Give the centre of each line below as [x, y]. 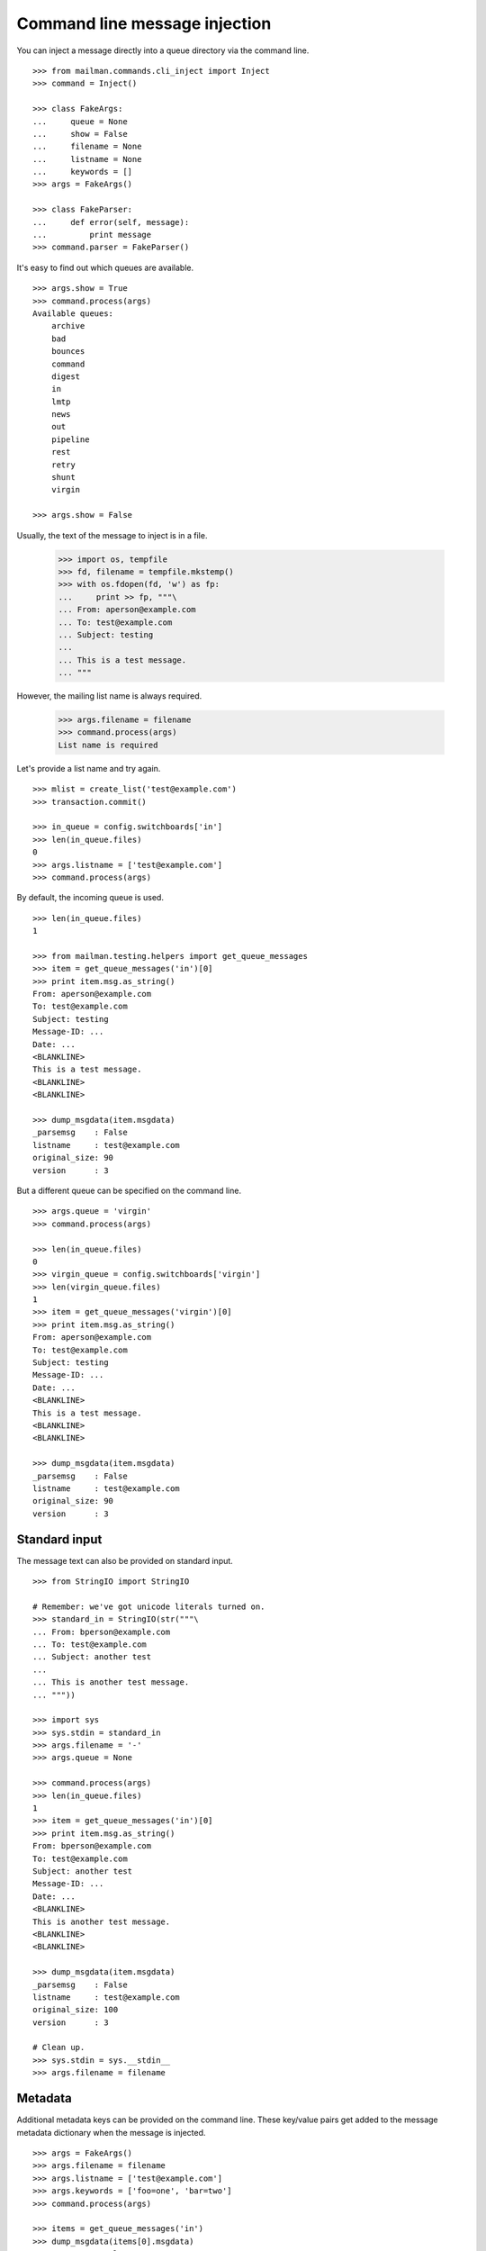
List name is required [108, 745]
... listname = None [87, 159]
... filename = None [87, 147]
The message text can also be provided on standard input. [125, 1560]
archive [68, 326]
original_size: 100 [76, 2010]
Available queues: [73, 313]
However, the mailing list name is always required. [109, 696]
